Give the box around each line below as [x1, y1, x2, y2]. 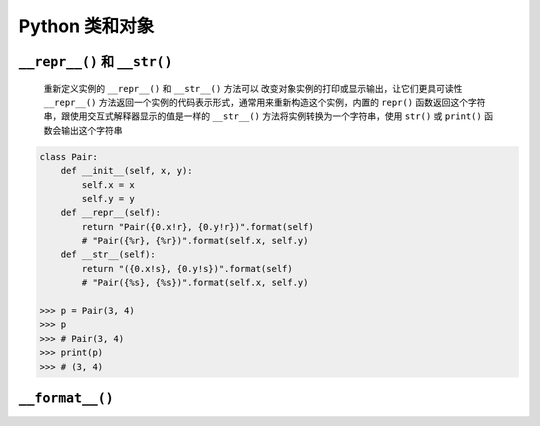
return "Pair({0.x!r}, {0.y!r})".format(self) [81, 221, 314, 232]
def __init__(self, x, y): [60, 165, 194, 177]
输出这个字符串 [60, 124, 123, 136]
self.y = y [81, 193, 135, 204]
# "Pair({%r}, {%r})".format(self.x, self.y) [81, 235, 309, 247]
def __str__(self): [60, 249, 157, 260]
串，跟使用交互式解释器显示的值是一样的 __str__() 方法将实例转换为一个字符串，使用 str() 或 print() [43, 110, 482, 122]
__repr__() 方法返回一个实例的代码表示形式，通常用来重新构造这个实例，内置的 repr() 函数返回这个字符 [43, 96, 486, 108]
